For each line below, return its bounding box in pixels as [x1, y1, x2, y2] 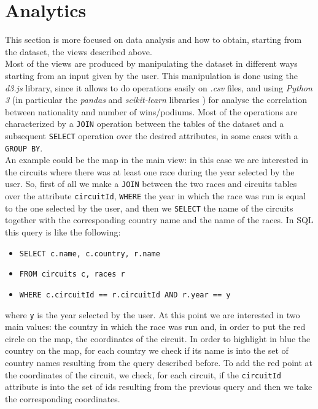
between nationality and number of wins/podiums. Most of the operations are [5, 105, 298, 118]
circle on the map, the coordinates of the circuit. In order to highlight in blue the [5, 332, 311, 345]
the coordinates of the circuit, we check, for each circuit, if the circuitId [5, 368, 282, 381]
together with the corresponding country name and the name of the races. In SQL [5, 213, 314, 226]
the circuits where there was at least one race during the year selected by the [5, 165, 295, 178]
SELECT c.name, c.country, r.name [19, 249, 160, 258]
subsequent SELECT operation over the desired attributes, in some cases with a [5, 129, 298, 142]
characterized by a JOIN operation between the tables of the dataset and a [5, 117, 284, 130]
